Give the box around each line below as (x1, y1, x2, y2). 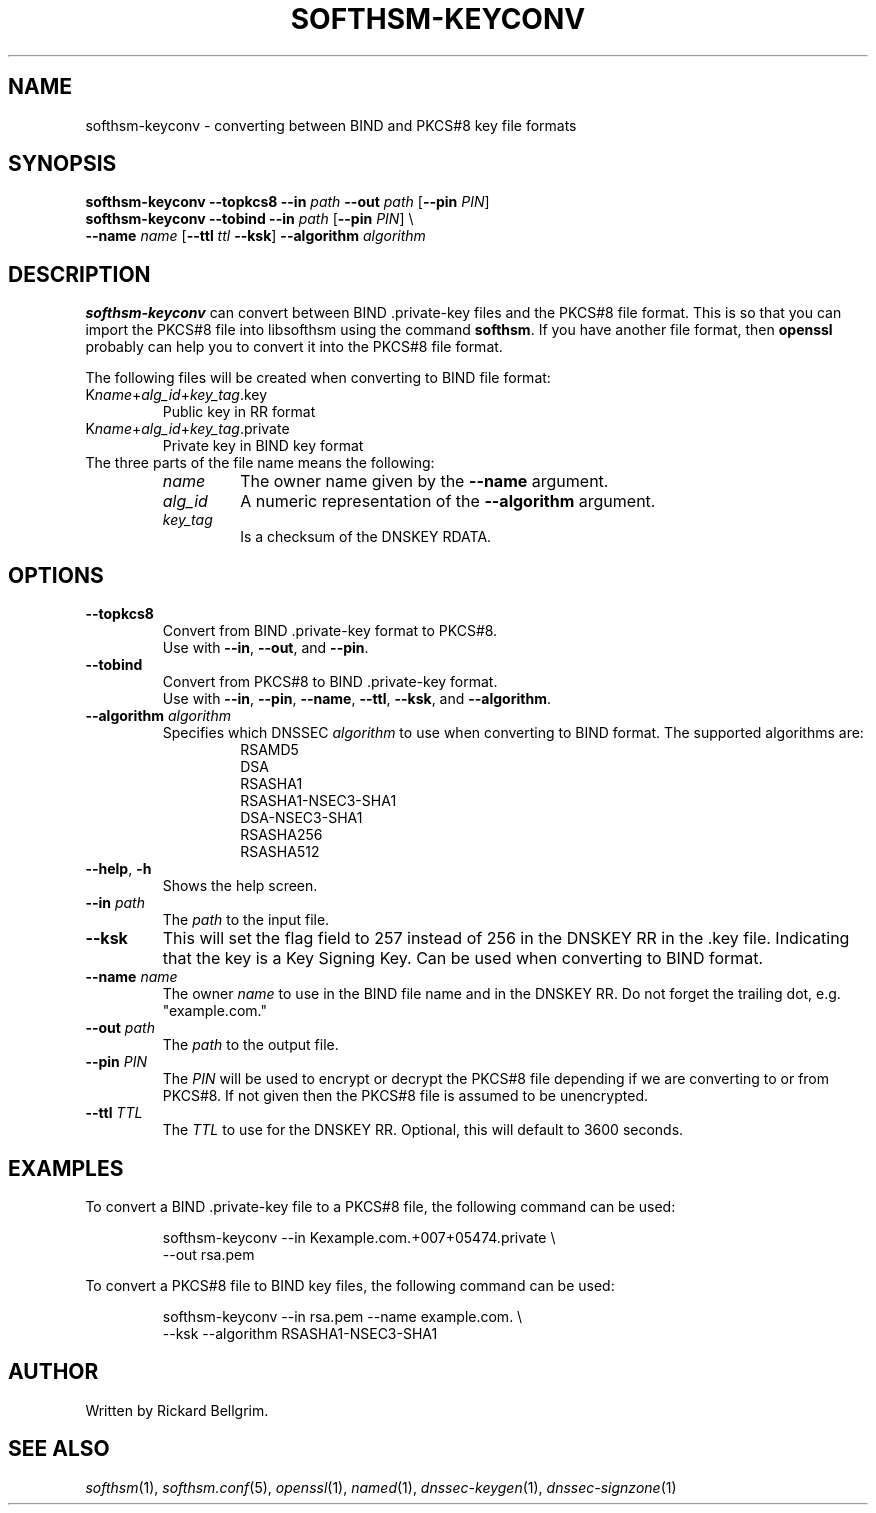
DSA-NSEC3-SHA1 (240, 809, 363, 827)
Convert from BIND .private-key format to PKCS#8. (162, 622, 498, 640)
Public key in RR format (162, 403, 316, 421)
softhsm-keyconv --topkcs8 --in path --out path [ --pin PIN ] (85, 193, 490, 211)
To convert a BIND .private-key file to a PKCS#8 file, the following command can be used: (85, 1197, 676, 1215)
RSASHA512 (240, 843, 320, 861)
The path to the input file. (162, 911, 330, 929)
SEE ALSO (8, 1436, 110, 1462)
